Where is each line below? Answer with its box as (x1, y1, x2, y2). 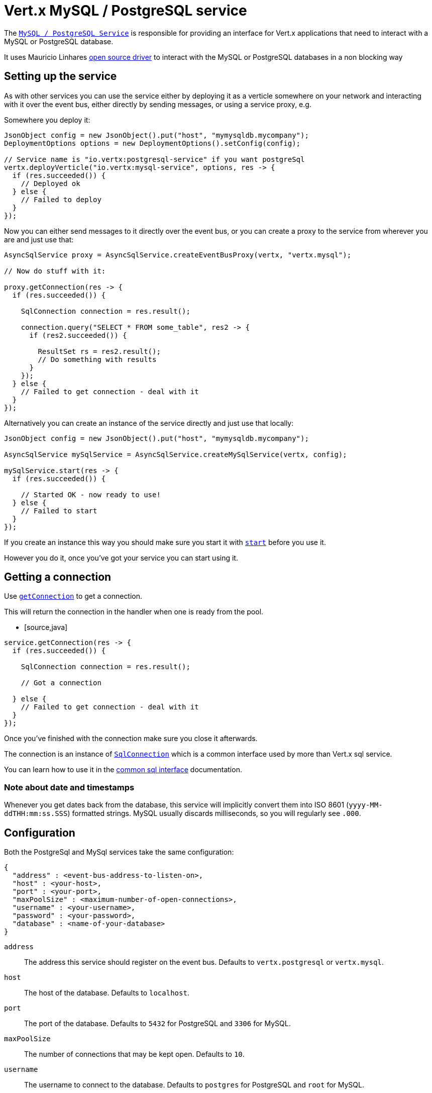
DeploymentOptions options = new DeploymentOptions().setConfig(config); (4, 139, 301, 147)
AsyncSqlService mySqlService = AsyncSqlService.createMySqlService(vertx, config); (4, 450, 347, 459)
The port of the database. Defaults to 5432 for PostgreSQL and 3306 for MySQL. (24, 1019, 291, 1028)
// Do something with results (38, 355, 157, 363)
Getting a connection (4, 571, 112, 584)
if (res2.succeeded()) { (29, 331, 127, 339)
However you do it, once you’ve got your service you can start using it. (4, 553, 238, 562)
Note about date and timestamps (4, 782, 135, 792)
